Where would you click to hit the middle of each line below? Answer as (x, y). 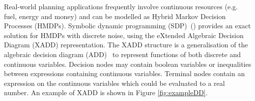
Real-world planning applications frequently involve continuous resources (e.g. (121, 6)
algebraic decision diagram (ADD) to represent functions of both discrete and (122, 54)
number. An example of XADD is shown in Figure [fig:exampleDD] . (106, 92)
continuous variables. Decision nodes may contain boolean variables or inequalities (128, 64)
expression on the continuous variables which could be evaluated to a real (114, 83)
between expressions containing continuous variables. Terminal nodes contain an (125, 73)
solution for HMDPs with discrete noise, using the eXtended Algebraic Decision (124, 35)
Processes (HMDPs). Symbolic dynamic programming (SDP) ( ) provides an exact (127, 26)
